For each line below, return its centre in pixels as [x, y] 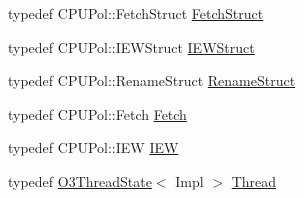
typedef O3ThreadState [80, 180]
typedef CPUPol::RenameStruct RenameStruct [152, 80]
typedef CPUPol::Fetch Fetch [97, 113]
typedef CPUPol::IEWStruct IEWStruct [131, 46]
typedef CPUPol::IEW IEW [93, 147]
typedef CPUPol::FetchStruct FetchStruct [136, 13]
